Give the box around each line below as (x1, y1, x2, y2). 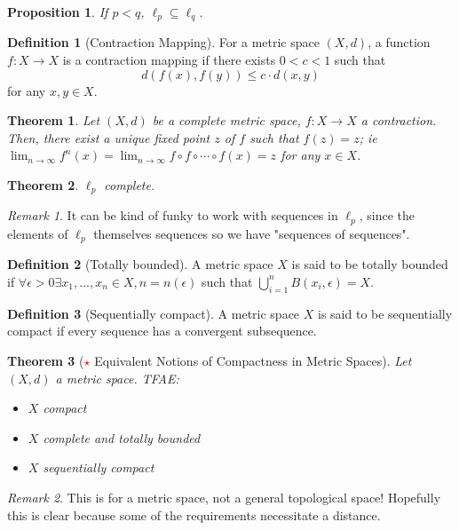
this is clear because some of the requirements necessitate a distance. (7, 505, 381, 524)
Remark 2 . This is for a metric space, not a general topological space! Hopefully (7, 487, 441, 506)
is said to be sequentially (318, 304, 453, 322)
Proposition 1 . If (7, 3, 108, 20)
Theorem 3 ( (7, 351, 84, 369)
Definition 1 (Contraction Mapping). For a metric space (7, 33, 320, 51)
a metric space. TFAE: (55, 368, 179, 387)
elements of (7, 224, 68, 242)
